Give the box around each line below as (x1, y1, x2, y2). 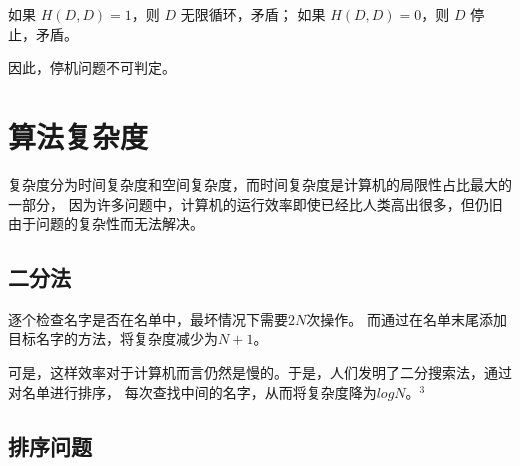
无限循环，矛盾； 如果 (180, 4, 326, 24)
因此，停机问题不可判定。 (8, 57, 176, 78)
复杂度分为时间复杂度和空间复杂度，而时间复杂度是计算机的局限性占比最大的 (8, 173, 512, 194)
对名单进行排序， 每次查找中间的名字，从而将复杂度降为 (8, 381, 377, 402)
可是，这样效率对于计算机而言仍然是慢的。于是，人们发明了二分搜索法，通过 (8, 362, 512, 383)
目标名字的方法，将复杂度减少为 (8, 328, 218, 349)
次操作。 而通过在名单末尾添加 (306, 308, 507, 329)
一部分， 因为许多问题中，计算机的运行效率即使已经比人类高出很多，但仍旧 (8, 193, 503, 214)
